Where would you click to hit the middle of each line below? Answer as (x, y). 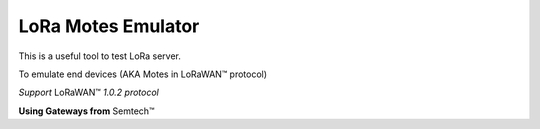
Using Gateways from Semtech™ (86, 111)
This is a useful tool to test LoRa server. (100, 56)
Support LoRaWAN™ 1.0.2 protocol (88, 92)
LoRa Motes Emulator (109, 26)
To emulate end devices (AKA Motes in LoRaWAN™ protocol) (143, 74)
